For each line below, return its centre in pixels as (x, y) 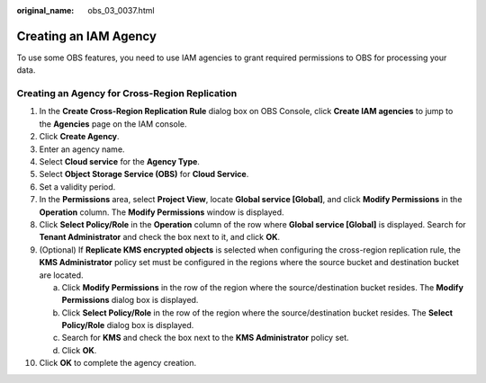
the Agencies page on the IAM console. (113, 124)
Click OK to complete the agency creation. (118, 363)
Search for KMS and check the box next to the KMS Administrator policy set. (206, 338)
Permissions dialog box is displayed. (130, 300)
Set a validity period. (77, 187)
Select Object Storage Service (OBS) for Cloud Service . (144, 174)
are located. (61, 275)
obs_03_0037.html (121, 10)
